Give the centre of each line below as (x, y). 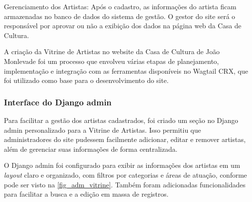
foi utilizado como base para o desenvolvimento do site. (86, 80)
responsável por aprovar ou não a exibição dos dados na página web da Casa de (123, 26)
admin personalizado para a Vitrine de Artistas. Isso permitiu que (103, 130)
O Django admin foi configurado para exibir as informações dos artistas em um (122, 165)
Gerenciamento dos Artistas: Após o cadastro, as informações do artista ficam (120, 6)
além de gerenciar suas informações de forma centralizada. (91, 149)
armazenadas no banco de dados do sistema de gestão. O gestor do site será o (120, 16)
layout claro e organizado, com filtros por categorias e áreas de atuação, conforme (126, 174)
